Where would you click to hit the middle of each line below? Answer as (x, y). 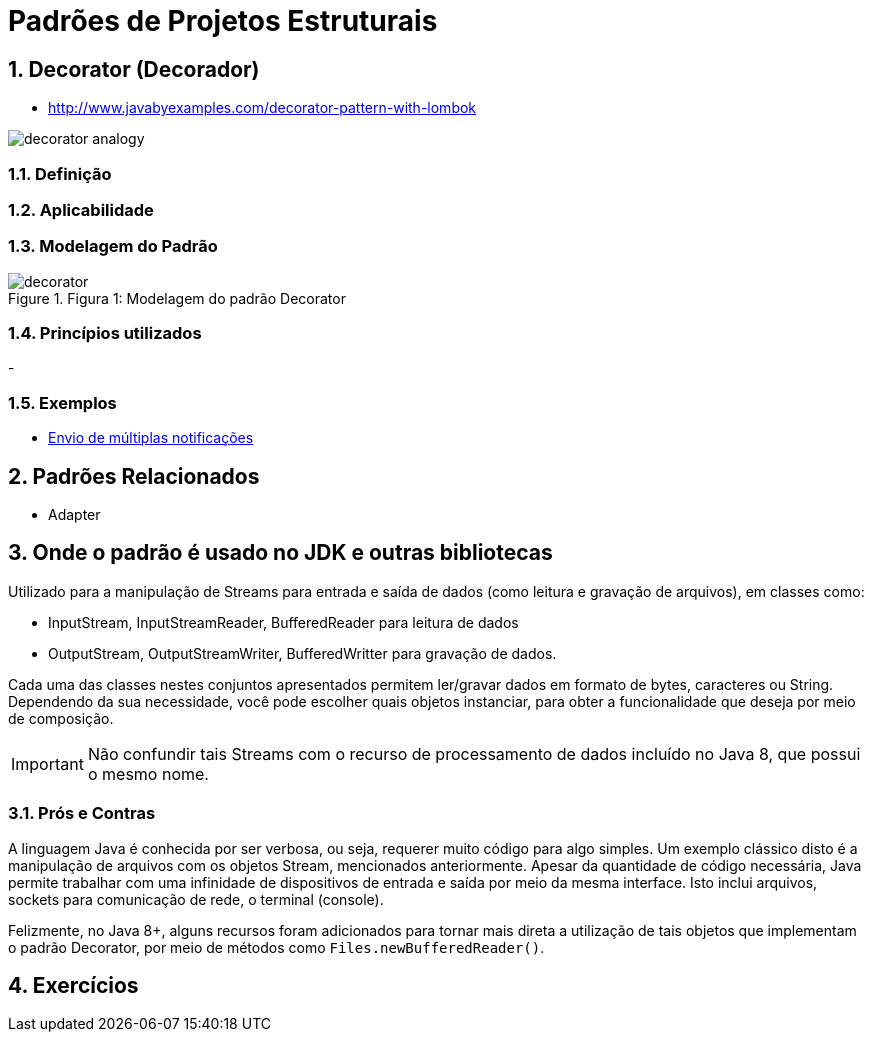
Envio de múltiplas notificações (151, 438)
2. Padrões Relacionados (134, 476)
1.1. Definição (60, 173)
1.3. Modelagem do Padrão (113, 246)
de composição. (61, 718)
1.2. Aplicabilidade (81, 209)
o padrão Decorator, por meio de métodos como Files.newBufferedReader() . (276, 947)
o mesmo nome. (148, 773)
